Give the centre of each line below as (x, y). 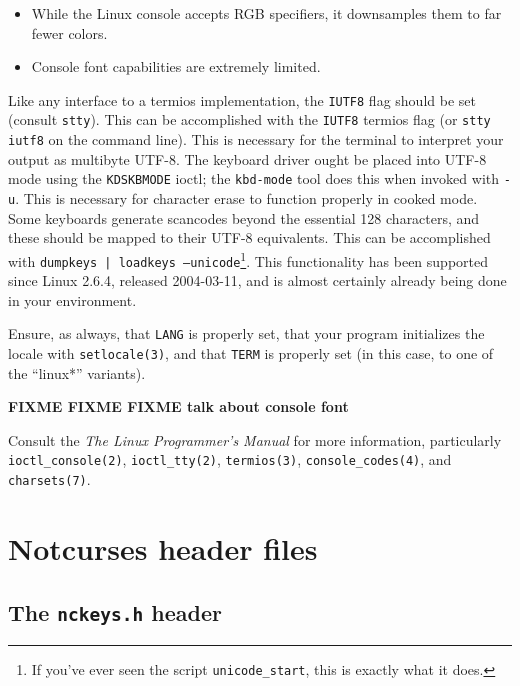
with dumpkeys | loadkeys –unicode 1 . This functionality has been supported (248, 259)
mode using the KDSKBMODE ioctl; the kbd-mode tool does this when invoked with (254, 178)
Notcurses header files (163, 547)
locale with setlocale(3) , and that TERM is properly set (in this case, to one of (251, 353)
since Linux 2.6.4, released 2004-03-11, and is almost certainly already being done (257, 280)
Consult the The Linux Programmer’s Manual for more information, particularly (255, 439)
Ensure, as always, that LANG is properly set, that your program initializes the (246, 333)
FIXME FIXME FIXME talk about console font (178, 406)
